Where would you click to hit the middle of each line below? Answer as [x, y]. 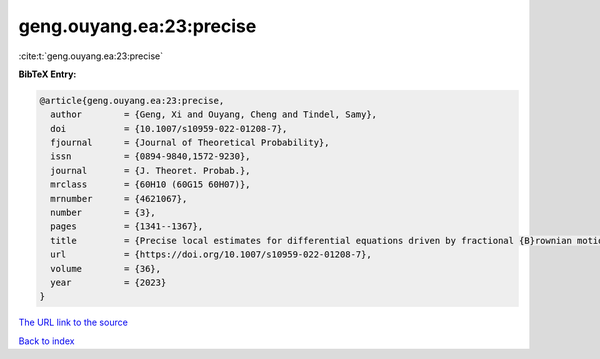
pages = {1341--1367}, [127, 226]
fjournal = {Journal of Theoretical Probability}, [190, 143]
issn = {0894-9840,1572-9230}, [150, 156]
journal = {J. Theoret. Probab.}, [150, 170]
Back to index [46, 341]
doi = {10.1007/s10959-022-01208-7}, [169, 128]
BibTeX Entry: [47, 74]
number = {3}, [103, 213]
